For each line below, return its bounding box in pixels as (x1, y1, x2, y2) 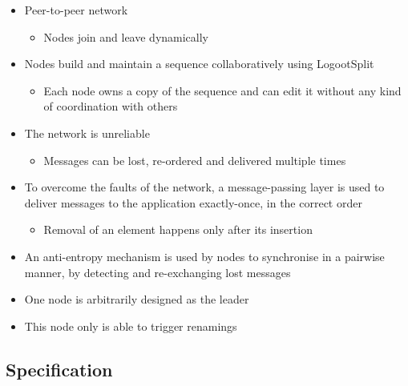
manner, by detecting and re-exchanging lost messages (24, 263, 291, 280)
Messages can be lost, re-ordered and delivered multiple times (43, 151, 346, 168)
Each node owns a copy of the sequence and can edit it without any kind (43, 82, 402, 99)
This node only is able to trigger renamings (24, 317, 237, 334)
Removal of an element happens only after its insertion (43, 221, 313, 238)
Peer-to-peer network (24, 2, 128, 18)
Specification (6, 356, 113, 381)
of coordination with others (43, 98, 178, 115)
